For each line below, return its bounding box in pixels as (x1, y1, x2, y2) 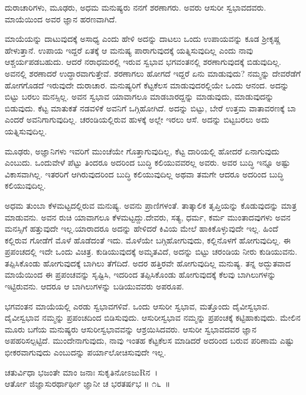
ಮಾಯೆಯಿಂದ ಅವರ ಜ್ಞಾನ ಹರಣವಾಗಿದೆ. (5, 12, 117, 25)
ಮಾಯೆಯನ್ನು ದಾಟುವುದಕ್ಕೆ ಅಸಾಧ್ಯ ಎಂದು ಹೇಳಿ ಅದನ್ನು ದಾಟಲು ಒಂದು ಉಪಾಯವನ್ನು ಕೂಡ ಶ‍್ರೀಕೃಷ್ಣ (5, 32, 281, 45)
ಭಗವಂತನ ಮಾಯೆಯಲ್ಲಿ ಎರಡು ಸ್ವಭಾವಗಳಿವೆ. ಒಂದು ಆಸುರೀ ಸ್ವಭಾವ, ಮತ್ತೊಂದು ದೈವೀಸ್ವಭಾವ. (5, 299, 270, 312)
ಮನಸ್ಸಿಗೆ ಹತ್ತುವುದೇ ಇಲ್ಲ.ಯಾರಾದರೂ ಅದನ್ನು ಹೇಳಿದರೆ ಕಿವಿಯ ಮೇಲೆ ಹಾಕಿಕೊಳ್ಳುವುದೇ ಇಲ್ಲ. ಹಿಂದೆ (5, 222, 278, 235)
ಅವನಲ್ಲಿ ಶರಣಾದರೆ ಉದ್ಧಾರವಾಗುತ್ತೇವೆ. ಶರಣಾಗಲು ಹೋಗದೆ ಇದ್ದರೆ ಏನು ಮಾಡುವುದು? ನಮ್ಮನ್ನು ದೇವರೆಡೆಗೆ (5, 67, 301, 79)
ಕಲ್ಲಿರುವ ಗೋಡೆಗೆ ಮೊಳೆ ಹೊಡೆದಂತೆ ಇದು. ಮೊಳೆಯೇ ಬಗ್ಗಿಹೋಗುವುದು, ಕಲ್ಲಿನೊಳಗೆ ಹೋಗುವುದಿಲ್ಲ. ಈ (5, 233, 291, 246)
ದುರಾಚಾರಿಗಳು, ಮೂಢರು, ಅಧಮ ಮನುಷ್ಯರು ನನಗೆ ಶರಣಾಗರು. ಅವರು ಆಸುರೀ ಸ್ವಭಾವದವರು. (5, 1, 266, 13)
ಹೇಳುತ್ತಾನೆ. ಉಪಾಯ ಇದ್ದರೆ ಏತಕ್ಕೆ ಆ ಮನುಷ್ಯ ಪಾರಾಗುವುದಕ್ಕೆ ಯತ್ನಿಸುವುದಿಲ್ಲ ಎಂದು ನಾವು (5, 44, 253, 56)
